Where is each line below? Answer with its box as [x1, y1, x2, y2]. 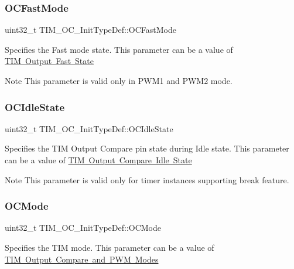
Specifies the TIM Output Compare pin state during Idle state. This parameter [5, 142, 289, 154]
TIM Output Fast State [5, 55, 94, 67]
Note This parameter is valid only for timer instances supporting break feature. [5, 173, 289, 186]
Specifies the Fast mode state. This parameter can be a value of [5, 43, 233, 55]
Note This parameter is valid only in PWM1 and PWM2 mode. [5, 75, 233, 86]
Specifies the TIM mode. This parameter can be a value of [5, 241, 214, 253]
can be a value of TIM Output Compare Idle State [5, 154, 192, 166]
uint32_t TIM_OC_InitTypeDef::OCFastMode [5, 23, 176, 36]
